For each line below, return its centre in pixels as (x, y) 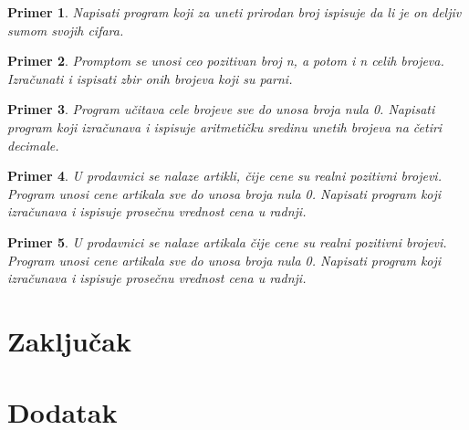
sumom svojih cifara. (66, 30)
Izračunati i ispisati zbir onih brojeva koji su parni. (150, 78)
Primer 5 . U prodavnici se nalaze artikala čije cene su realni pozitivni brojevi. (227, 241)
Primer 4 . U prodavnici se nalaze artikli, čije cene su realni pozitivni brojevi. (224, 176)
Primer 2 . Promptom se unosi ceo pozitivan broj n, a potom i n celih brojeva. (226, 61)
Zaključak (69, 340)
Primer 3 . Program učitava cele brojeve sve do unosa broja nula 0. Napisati (221, 109)
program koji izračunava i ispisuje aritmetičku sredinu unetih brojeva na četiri (225, 126)
